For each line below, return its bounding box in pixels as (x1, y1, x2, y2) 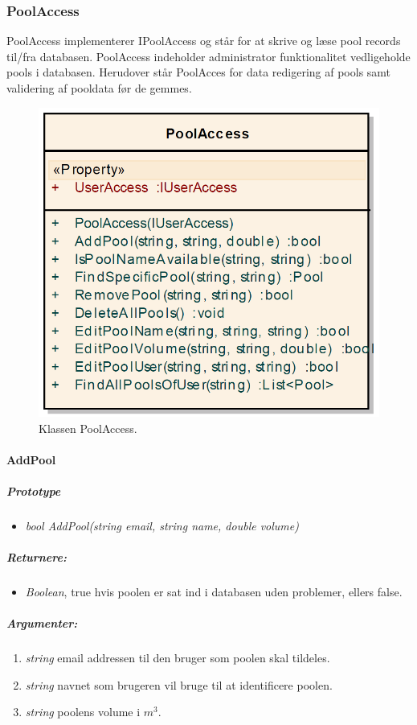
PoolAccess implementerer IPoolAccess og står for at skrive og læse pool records (6, 32, 401, 49)
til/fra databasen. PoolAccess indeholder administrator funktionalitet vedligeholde (6, 47, 411, 64)
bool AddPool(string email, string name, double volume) (25, 517, 299, 533)
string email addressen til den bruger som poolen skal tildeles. (25, 649, 330, 666)
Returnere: (6, 549, 67, 566)
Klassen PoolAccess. (39, 419, 137, 436)
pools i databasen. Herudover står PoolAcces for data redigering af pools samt (6, 64, 391, 80)
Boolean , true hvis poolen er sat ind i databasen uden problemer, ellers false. (25, 583, 403, 599)
